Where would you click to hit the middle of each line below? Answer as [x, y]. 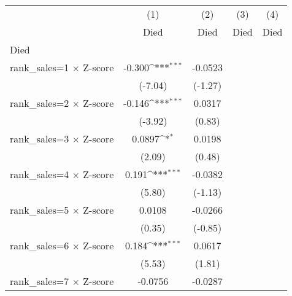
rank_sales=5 [40, 210]
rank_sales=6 [40, 245]
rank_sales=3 [40, 138]
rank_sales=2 [40, 103]
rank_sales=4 [40, 174]
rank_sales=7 [40, 281]
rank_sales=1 [40, 67]
